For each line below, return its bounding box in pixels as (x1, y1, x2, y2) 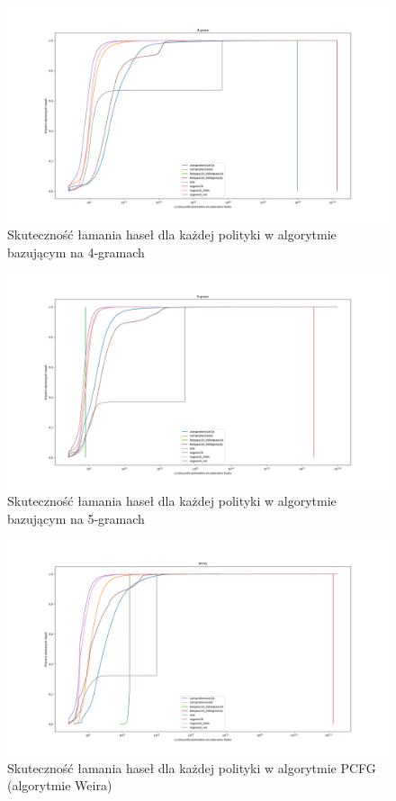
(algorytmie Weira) (7, 776, 112, 795)
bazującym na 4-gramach (7, 242, 145, 261)
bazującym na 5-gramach (7, 508, 145, 527)
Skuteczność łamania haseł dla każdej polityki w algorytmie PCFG (7, 758, 376, 777)
